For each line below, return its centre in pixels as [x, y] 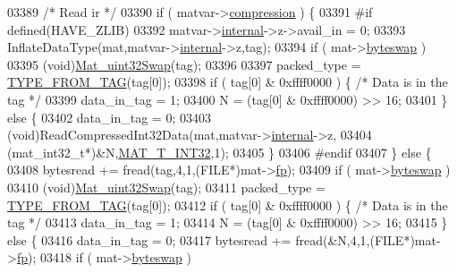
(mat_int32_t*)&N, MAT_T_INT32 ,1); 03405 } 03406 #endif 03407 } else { [220, 152]
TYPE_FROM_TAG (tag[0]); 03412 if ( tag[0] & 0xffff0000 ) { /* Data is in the [228, 205]
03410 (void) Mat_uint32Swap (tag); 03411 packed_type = [166, 187]
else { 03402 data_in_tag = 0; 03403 [109, 117]
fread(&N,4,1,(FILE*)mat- [368, 239]
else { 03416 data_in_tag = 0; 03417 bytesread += [149, 239]
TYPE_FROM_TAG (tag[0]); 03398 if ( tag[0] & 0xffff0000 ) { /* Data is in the [228, 82]
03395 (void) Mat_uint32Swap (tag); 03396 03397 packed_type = [184, 64]
